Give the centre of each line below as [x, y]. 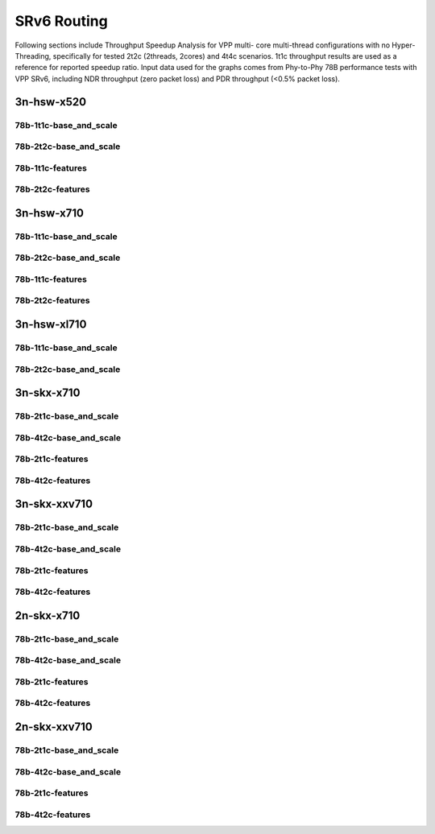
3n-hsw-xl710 [51, 325]
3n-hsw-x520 [51, 102]
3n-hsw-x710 [50, 213]
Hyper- [404, 45]
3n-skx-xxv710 [54, 504]
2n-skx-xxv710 [54, 727]
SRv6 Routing [61, 21]
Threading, [33, 56]
